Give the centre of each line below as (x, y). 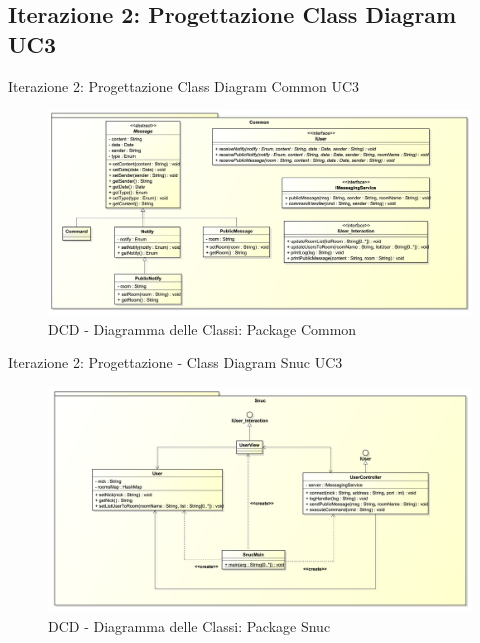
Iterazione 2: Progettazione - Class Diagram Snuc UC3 (175, 362)
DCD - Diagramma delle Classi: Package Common (202, 328)
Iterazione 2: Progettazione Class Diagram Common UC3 (184, 85)
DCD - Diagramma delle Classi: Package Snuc (189, 625)
